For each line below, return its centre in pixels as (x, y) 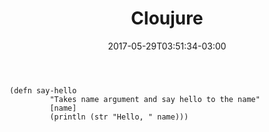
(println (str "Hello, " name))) (119, 117)
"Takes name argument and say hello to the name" (155, 99)
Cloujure (167, 18)
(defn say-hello (43, 90)
